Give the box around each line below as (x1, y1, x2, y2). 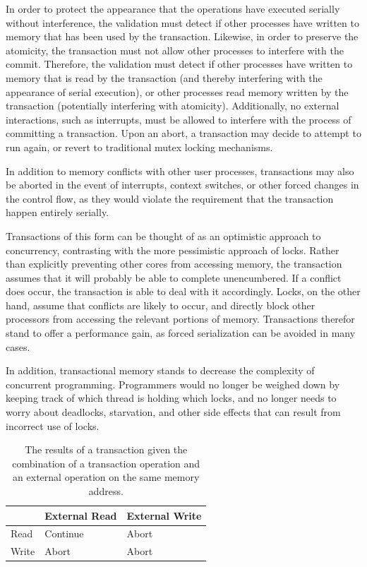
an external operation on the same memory (13, 470, 200, 484)
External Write (126, 508, 202, 523)
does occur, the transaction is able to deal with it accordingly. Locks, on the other (6, 284, 361, 299)
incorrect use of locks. (6, 418, 100, 433)
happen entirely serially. (6, 205, 109, 220)
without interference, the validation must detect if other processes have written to (6, 15, 359, 30)
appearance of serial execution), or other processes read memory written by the (6, 84, 349, 99)
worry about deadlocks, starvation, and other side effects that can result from (6, 405, 341, 419)
